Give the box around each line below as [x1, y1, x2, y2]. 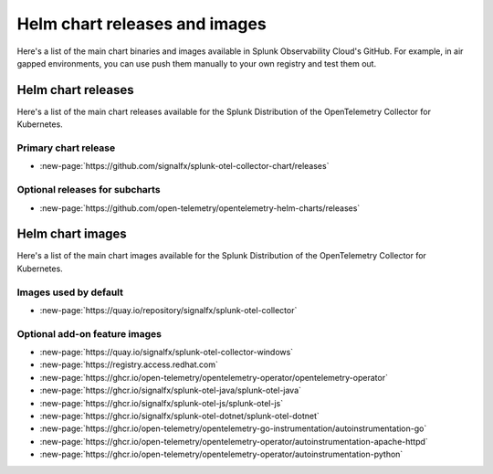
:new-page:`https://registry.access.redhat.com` [39, 359, 218, 370]
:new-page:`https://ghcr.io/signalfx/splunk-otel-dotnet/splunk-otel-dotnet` [39, 411, 320, 422]
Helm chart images [16, 226, 127, 242]
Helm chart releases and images [16, 14, 267, 34]
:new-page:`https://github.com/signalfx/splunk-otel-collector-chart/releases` [39, 161, 330, 172]
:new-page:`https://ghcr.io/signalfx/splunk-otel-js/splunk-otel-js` [39, 397, 283, 408]
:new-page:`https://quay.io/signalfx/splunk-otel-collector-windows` [39, 347, 294, 358]
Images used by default [16, 286, 123, 299]
